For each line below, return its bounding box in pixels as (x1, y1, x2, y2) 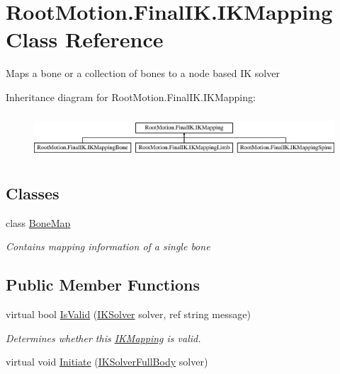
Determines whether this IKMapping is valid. (6, 330, 201, 345)
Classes (6, 182, 59, 204)
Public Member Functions (6, 274, 200, 296)
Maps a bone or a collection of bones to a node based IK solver (6, 66, 280, 81)
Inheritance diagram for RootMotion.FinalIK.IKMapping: (6, 89, 256, 104)
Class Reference (6, 25, 164, 54)
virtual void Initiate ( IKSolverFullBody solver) (6, 354, 208, 369)
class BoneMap (6, 215, 71, 230)
